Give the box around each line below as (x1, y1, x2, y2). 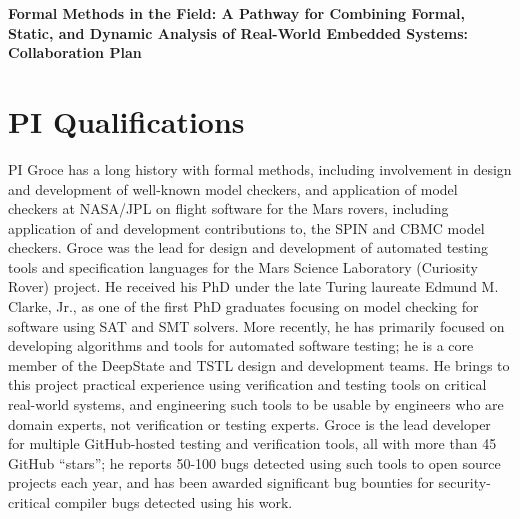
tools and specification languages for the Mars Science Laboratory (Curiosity (8, 256, 478, 277)
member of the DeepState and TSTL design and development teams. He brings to (8, 354, 510, 375)
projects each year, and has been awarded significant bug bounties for (8, 472, 434, 493)
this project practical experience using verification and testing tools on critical (8, 374, 487, 395)
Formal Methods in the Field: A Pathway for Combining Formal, (8, 3, 466, 23)
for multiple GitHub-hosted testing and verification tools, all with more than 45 (8, 433, 497, 454)
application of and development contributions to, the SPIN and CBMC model (8, 217, 485, 238)
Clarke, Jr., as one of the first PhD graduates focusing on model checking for (8, 296, 479, 317)
